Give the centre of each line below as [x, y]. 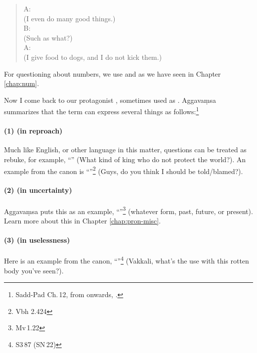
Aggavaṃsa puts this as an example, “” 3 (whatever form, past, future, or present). [128, 210]
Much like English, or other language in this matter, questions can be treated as [125, 150]
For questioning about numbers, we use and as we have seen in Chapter [112, 73]
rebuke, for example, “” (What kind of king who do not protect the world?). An [125, 159]
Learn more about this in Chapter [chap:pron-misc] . [83, 220]
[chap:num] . [21, 83]
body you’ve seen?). [34, 270]
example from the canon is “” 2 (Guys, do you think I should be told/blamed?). [124, 170]
